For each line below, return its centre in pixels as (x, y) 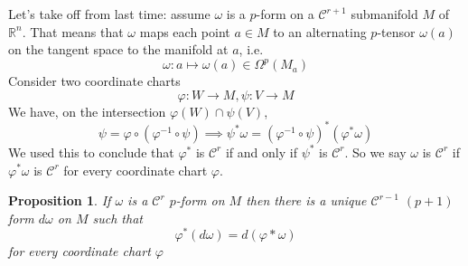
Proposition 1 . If (60, 200)
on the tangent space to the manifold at (118, 49)
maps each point (185, 31)
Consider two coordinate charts (94, 81)
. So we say (375, 152)
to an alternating (320, 31)
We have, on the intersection (87, 111)
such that (117, 218)
